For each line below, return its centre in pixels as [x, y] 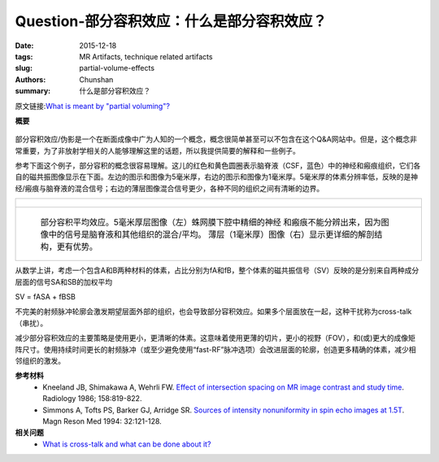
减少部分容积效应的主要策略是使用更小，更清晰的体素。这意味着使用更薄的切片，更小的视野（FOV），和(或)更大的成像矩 [215, 338]
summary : [33, 91]
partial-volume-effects [117, 68]
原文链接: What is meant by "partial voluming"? [93, 106]
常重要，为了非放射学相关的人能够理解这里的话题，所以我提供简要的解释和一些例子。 [157, 150]
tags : [24, 56]
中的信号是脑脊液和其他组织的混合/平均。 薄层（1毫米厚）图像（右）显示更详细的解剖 [211, 234]
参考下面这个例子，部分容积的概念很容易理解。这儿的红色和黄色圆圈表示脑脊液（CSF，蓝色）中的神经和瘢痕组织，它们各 [218, 166]
